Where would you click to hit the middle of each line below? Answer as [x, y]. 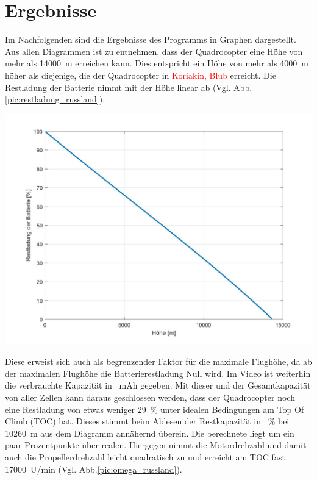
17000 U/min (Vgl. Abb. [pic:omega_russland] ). [94, 469]
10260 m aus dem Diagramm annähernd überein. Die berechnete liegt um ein [150, 433]
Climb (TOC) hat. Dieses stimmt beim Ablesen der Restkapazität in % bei [147, 421]
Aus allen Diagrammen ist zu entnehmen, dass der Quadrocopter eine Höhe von [154, 51]
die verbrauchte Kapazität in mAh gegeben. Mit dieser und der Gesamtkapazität [158, 385]
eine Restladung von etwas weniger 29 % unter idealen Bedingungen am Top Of [155, 409]
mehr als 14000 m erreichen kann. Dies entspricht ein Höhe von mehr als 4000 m [157, 63]
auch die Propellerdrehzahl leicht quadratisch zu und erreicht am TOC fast [145, 457]
